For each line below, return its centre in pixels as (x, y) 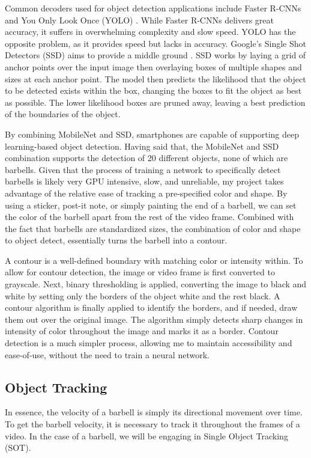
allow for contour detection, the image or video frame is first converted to (140, 272)
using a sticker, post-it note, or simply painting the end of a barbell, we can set (151, 205)
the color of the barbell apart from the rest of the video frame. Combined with (149, 217)
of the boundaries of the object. (63, 114)
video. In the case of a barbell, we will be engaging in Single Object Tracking (146, 435)
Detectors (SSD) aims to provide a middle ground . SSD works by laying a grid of (155, 55)
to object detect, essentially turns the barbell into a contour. (116, 240)
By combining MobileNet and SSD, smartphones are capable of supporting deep (152, 134)
